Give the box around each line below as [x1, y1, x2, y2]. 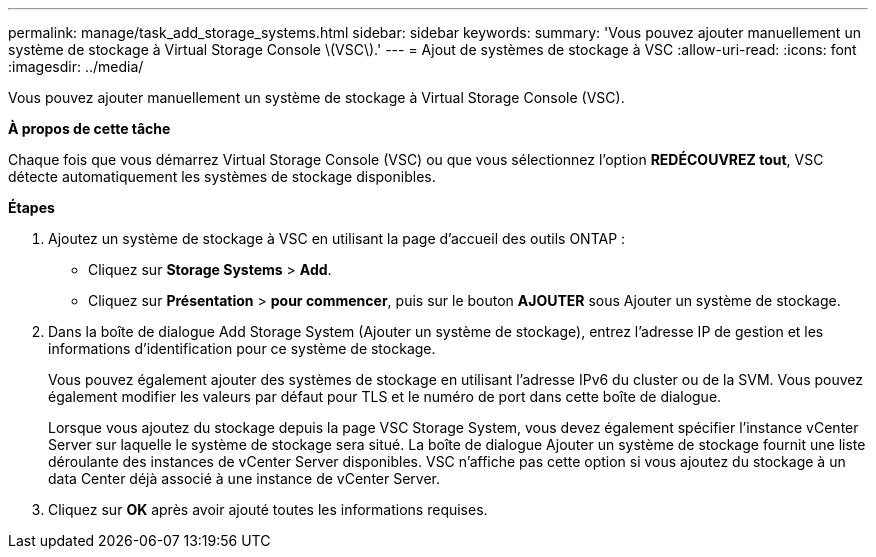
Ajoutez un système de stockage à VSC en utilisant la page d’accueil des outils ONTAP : [48, 230, 626, 247]
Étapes [8, 199, 55, 216]
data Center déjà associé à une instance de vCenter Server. [48, 470, 441, 487]
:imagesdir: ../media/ [8, 58, 144, 75]
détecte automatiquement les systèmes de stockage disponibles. [8, 168, 436, 185]
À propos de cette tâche [8, 120, 171, 137]
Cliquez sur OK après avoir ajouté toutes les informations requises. [48, 501, 488, 518]
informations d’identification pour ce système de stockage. [48, 340, 436, 357]
